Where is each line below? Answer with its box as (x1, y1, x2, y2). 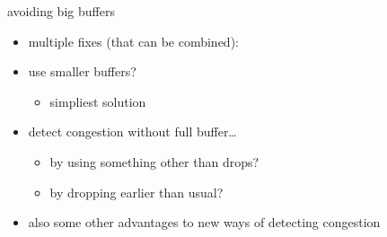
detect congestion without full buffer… (28, 122, 237, 141)
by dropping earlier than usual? (49, 182, 224, 201)
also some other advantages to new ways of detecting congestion (28, 213, 381, 232)
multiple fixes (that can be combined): (28, 31, 239, 50)
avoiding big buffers (7, 2, 115, 20)
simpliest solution (49, 92, 146, 110)
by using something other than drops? (49, 152, 259, 171)
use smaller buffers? (28, 62, 136, 81)
